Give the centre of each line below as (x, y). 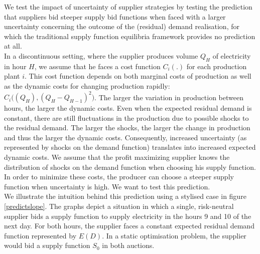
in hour (15, 66)
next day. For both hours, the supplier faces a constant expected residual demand (129, 226)
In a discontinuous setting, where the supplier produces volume (101, 55)
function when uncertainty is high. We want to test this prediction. (107, 186)
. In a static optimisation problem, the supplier (174, 235)
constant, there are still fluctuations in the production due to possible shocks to (126, 117)
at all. (13, 46)
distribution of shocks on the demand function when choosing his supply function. (130, 167)
